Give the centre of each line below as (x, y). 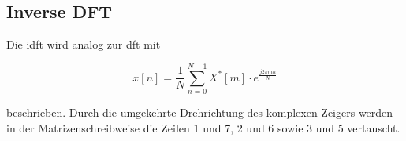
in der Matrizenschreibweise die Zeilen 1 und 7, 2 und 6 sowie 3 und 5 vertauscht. (203, 127)
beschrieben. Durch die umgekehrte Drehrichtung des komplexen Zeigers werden (200, 112)
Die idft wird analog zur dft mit (84, 44)
